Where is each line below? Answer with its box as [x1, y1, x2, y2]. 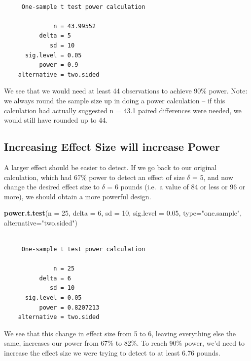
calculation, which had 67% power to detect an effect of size [4, 172, 185, 182]
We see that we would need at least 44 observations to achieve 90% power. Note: [4, 86, 248, 96]
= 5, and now [192, 172, 233, 182]
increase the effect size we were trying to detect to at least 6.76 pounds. [4, 348, 220, 358]
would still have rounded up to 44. [4, 115, 108, 125]
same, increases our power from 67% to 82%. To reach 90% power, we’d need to [4, 338, 245, 348]
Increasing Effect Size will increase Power [4, 139, 220, 154]
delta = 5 [39, 32, 72, 40]
